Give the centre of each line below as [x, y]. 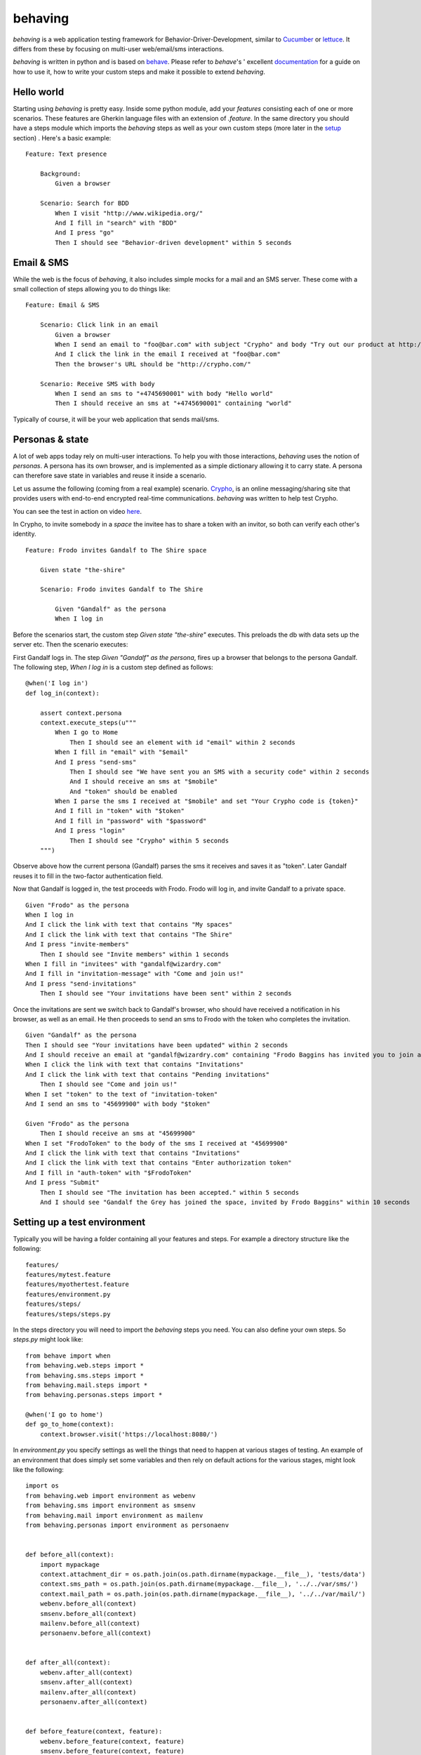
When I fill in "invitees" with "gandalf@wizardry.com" [123, 964]
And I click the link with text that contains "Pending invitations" [148, 1074]
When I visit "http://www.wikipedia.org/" [129, 213]
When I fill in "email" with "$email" [122, 752]
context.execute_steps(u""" [88, 722]
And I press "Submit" [62, 1183]
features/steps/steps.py [68, 1314]
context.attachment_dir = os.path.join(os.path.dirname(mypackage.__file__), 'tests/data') [203, 1574]
